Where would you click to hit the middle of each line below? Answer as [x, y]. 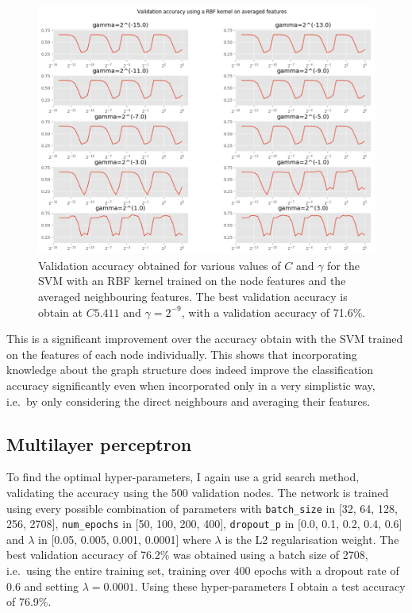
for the [343, 265]
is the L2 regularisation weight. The [312, 539]
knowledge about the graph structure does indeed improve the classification [190, 370]
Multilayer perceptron [99, 443]
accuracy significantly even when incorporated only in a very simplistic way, [191, 385]
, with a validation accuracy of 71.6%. [273, 312]
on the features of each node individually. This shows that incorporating [182, 354]
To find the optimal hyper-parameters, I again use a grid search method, [183, 477]
